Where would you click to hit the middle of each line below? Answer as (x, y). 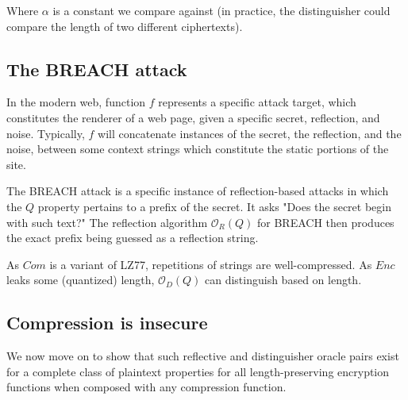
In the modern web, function (76, 102)
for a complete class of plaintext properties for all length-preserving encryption (198, 371)
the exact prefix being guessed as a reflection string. (133, 238)
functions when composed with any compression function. (146, 387)
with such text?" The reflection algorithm (107, 222)
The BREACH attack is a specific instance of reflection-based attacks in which (198, 191)
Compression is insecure (107, 323)
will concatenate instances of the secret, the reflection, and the (250, 133)
